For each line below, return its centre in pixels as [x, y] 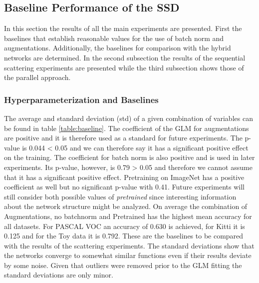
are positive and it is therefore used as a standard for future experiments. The [123, 138]
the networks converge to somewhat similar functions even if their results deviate [128, 255]
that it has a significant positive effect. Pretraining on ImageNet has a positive [124, 177]
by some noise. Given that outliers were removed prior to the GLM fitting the [123, 265]
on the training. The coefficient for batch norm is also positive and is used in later [129, 157]
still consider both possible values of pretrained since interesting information [120, 196]
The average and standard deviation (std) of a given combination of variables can [129, 118]
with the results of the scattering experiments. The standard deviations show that [129, 245]
